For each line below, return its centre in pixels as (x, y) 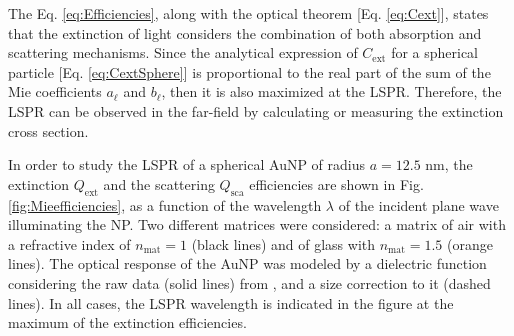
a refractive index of (69, 243)
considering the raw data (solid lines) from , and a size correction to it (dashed (249, 282)
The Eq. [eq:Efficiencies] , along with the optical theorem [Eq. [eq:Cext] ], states (248, 13)
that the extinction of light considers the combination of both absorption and (245, 32)
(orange (469, 243)
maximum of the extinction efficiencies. (127, 322)
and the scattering (159, 183)
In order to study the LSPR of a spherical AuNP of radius (187, 164)
